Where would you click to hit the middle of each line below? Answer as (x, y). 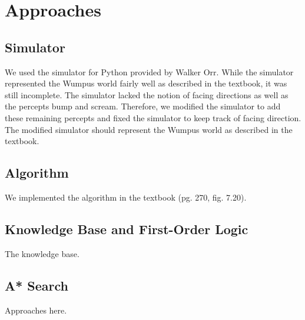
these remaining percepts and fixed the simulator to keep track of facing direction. (153, 117)
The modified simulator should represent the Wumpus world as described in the (149, 129)
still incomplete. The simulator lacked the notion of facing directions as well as (147, 94)
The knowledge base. (42, 253)
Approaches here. (36, 310)
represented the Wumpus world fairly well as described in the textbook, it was (146, 83)
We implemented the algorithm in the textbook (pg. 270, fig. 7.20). (126, 197)
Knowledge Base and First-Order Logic (127, 229)
